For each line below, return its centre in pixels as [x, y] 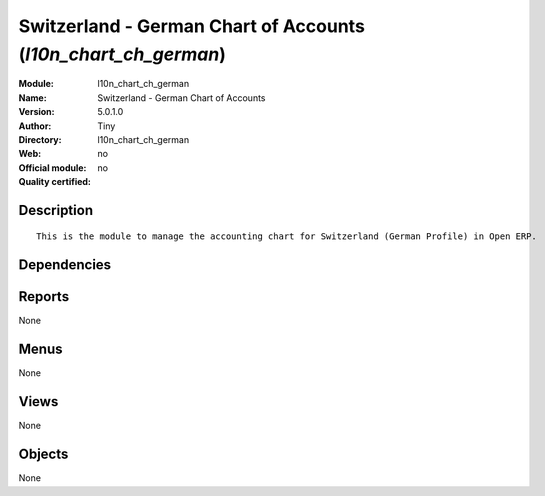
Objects [43, 454]
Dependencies [65, 265]
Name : [32, 97]
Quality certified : [55, 182]
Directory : [40, 139]
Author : [35, 126]
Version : [36, 112]
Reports [44, 296]
